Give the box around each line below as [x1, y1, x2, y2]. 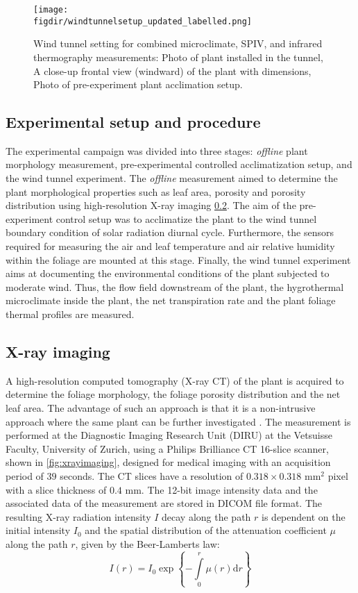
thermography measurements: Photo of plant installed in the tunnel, [33, 49, 323, 64]
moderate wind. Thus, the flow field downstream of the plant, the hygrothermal [6, 279, 344, 294]
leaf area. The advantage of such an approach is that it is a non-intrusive [6, 401, 316, 415]
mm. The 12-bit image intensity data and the [125, 482, 318, 496]
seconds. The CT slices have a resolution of [60, 468, 244, 483]
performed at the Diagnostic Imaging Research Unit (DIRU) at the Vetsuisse [6, 428, 333, 442]
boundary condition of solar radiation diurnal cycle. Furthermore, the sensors [6, 225, 334, 240]
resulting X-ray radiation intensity [6, 509, 151, 524]
